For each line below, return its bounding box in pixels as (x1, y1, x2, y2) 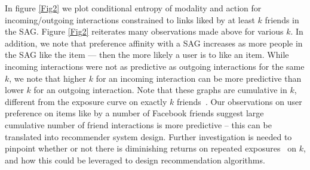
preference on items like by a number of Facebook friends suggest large (5, 107, 264, 119)
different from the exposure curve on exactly (5, 95, 167, 107)
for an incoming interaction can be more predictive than (96, 72, 302, 84)
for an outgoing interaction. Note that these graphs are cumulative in (33, 84, 287, 96)
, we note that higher (9, 72, 87, 84)
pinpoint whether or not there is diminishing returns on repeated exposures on (5, 142, 296, 154)
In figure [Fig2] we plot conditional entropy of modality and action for (5, 2, 262, 14)
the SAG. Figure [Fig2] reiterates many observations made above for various (5, 25, 284, 38)
